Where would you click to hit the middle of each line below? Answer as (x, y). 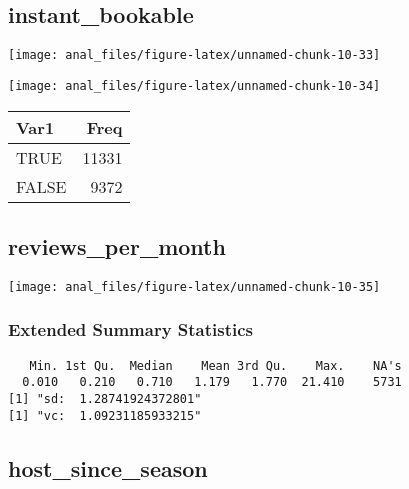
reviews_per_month (117, 245)
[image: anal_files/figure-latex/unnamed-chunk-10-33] (194, 55)
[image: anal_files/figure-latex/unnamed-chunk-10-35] (194, 286)
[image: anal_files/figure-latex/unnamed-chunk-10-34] (194, 85)
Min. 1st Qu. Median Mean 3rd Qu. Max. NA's (215, 365)
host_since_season (108, 467)
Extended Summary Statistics (131, 329)
